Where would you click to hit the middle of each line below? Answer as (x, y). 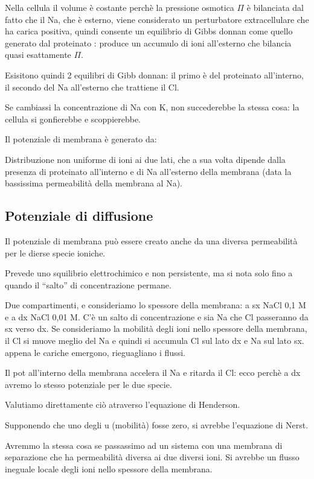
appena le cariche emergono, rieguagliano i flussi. (95, 352)
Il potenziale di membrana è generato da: (81, 139)
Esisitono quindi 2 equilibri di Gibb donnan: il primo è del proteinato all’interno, (154, 75)
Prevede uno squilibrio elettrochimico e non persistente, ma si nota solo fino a (149, 273)
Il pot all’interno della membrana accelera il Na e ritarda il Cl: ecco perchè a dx (153, 373)
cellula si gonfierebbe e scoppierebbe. (73, 119)
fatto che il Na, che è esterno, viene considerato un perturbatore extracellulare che (157, 19)
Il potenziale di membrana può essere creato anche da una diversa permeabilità (151, 240)
